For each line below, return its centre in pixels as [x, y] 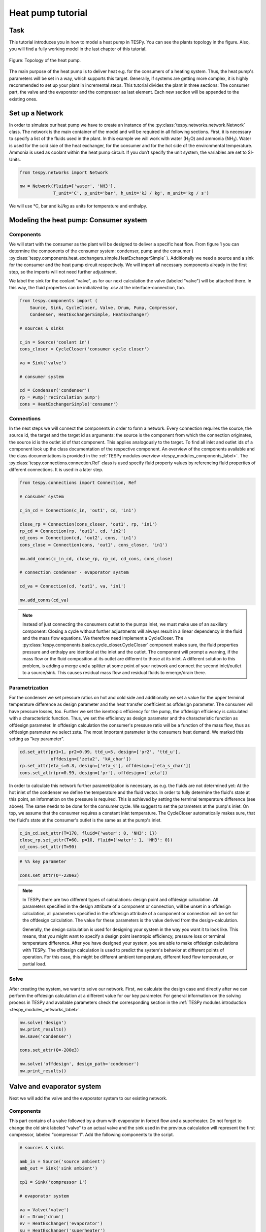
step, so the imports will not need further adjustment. [63, 272]
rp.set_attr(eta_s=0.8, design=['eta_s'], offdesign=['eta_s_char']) [105, 766]
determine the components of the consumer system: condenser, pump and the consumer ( [101, 251]
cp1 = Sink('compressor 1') [53, 1182]
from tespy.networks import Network [64, 172]
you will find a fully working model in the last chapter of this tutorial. [78, 49]
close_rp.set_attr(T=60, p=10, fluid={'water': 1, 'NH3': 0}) [96, 840]
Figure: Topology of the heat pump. [45, 60]
